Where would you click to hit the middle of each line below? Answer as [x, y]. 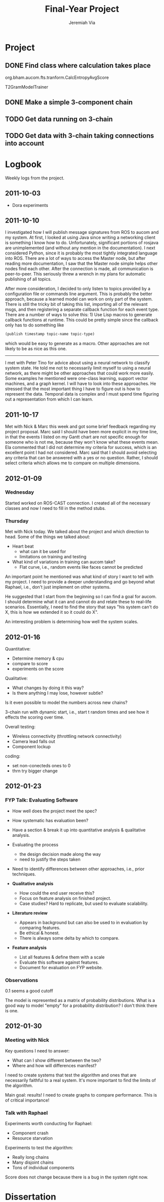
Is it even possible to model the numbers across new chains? [66, 702]
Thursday [17, 521]
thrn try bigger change [35, 771]
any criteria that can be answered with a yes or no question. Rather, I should [82, 458]
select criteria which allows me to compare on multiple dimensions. [73, 463]
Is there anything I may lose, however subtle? [58, 693]
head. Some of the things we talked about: [48, 537]
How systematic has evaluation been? [50, 820]
